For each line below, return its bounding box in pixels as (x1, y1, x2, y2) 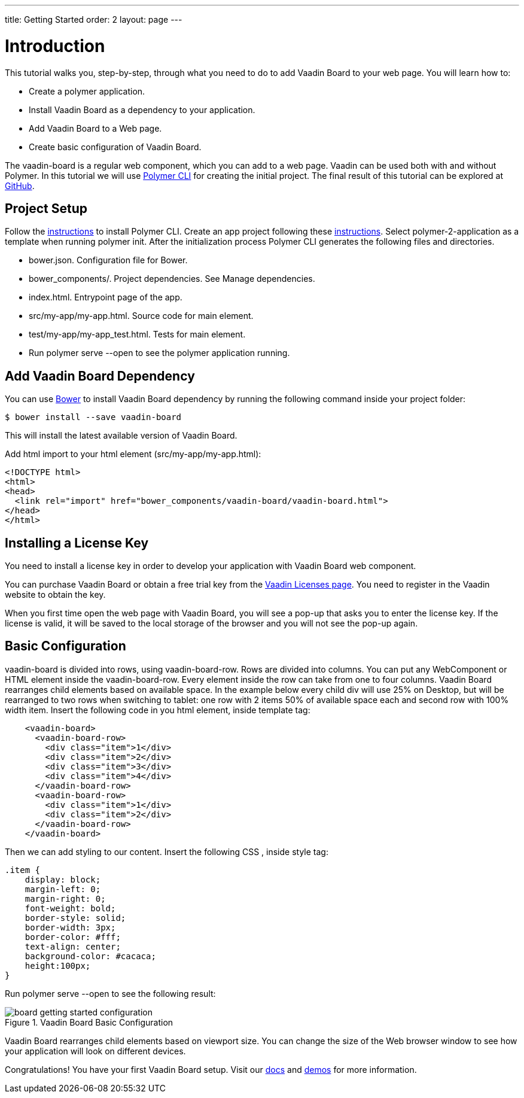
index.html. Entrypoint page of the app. (29, 292, 182, 303)
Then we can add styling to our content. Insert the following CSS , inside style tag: (5, 846, 328, 857)
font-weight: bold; (25, 903, 116, 913)
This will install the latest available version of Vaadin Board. (5, 430, 237, 441)
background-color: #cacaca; (25, 951, 156, 961)
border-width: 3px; (25, 922, 116, 932)
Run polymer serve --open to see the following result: (5, 988, 216, 999)
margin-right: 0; (25, 893, 106, 904)
